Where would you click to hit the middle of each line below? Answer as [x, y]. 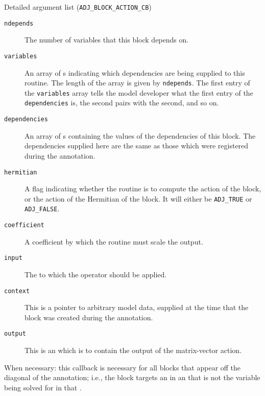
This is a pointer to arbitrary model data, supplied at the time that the [137, 307]
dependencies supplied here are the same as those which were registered [137, 146]
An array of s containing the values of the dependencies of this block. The [140, 135]
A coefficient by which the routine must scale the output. [114, 241]
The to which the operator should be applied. [96, 274]
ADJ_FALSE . [42, 208]
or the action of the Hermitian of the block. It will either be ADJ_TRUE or [138, 198]
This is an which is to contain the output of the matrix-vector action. [133, 350]
